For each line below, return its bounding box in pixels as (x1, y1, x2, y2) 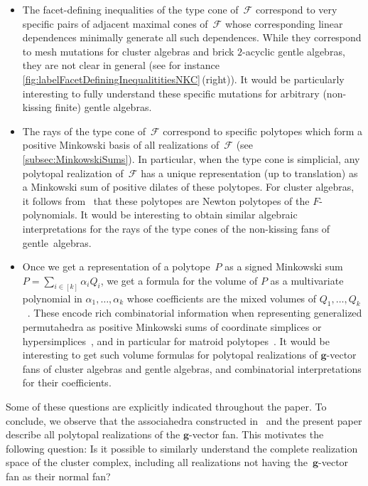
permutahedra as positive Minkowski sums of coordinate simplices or (22, 319, 322, 334)
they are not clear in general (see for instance (22, 58, 220, 73)
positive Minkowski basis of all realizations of (22, 137, 220, 152)
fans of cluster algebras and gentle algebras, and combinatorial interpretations (22, 361, 362, 376)
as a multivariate (270, 273, 344, 287)
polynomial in (22, 290, 82, 305)
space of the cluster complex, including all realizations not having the (6, 455, 308, 470)
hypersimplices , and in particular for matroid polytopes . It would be (22, 333, 330, 348)
